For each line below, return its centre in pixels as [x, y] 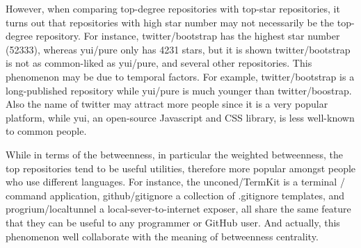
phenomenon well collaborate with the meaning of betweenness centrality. [162, 236]
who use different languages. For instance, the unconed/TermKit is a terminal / [175, 182]
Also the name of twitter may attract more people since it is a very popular [167, 104]
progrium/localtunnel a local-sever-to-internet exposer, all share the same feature [178, 209]
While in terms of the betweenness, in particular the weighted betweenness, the [175, 154]
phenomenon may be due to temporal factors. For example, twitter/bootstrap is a [180, 76]
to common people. [46, 131]
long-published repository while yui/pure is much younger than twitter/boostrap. [179, 90]
